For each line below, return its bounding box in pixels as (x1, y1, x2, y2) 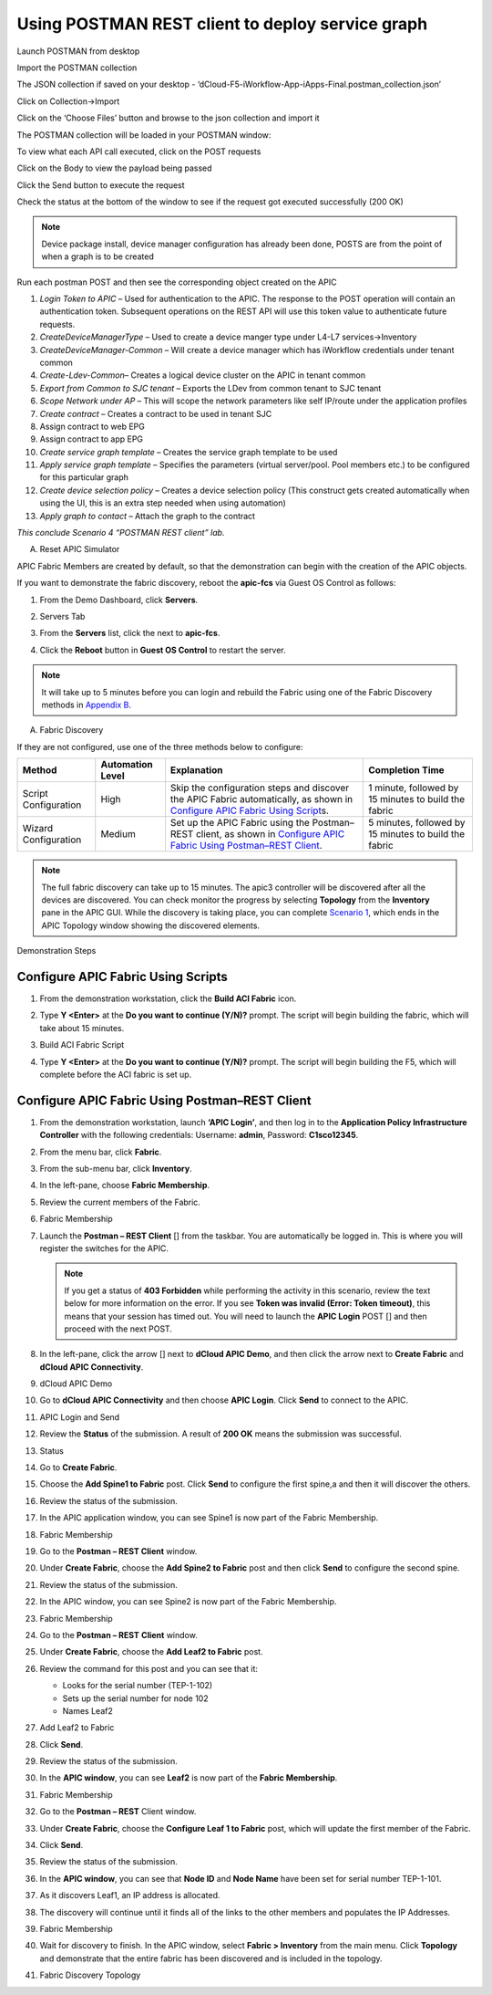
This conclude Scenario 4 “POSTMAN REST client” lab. (16, 527, 225, 538)
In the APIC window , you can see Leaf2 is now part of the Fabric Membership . (39, 1772, 338, 1783)
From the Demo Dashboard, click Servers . (39, 594, 199, 605)
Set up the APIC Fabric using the (169, 817, 310, 830)
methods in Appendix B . (41, 699, 132, 710)
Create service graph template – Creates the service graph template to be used (39, 446, 338, 457)
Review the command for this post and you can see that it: (39, 1663, 259, 1674)
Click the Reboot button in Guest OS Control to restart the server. (39, 644, 286, 655)
